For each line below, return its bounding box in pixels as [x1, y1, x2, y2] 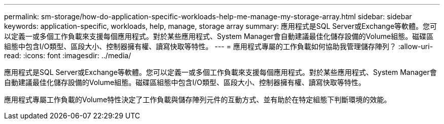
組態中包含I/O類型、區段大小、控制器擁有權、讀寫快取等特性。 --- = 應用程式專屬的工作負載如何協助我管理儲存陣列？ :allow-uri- [4, 42, 433, 51]
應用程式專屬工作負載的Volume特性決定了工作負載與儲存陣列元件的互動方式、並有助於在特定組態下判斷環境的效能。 [4, 95, 391, 104]
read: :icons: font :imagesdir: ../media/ [4, 51, 131, 60]
